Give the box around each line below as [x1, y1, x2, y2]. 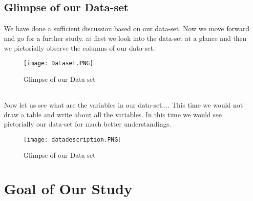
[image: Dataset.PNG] [23, 60, 94, 67]
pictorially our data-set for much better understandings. [4, 119, 171, 129]
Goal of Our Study [4, 179, 132, 199]
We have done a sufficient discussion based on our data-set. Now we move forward [4, 23, 250, 34]
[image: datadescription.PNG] [23, 136, 122, 143]
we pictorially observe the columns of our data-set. [4, 42, 155, 53]
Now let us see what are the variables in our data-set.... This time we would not [4, 100, 243, 110]
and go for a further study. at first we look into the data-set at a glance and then [4, 33, 247, 43]
